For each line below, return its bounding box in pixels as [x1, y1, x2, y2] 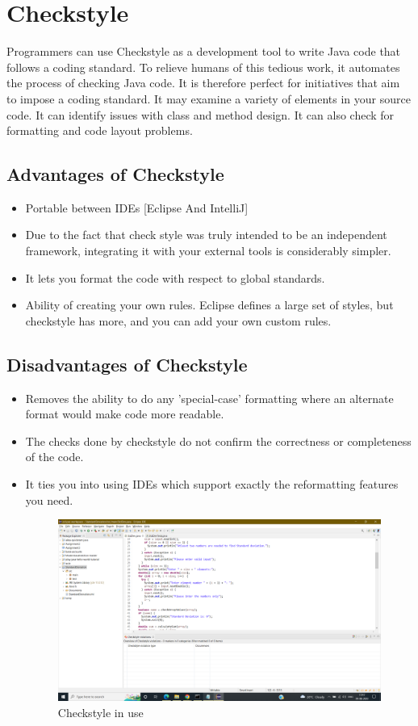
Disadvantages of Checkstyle [6, 351, 248, 376]
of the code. [25, 448, 84, 465]
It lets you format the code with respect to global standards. [25, 269, 325, 286]
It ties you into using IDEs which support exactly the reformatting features [25, 476, 399, 493]
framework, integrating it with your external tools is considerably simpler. [25, 242, 391, 259]
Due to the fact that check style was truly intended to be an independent [25, 226, 387, 243]
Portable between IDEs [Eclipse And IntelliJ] [25, 199, 249, 216]
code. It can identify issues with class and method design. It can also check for [6, 106, 395, 123]
